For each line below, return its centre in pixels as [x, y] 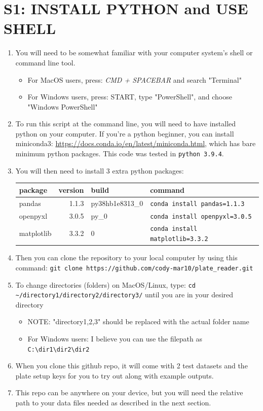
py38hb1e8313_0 [117, 203]
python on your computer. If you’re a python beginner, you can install [125, 133]
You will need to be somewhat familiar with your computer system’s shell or [134, 53]
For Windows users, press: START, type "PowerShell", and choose [130, 97]
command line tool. [45, 62]
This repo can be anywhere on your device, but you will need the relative [129, 392]
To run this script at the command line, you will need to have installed [126, 124]
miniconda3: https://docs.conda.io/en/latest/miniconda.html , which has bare [136, 143]
